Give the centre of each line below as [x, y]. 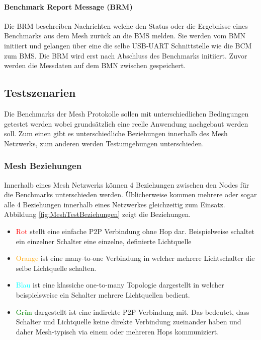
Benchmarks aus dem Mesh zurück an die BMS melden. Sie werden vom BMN [125, 36]
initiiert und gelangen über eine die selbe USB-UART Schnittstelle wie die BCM [128, 45]
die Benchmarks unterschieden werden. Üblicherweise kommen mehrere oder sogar [130, 194]
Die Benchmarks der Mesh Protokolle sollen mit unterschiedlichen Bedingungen [126, 113]
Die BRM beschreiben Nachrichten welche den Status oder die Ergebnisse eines [126, 25]
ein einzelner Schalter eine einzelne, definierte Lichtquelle [104, 241]
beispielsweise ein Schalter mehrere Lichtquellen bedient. [103, 294]
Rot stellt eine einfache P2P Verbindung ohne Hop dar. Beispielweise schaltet [135, 231]
